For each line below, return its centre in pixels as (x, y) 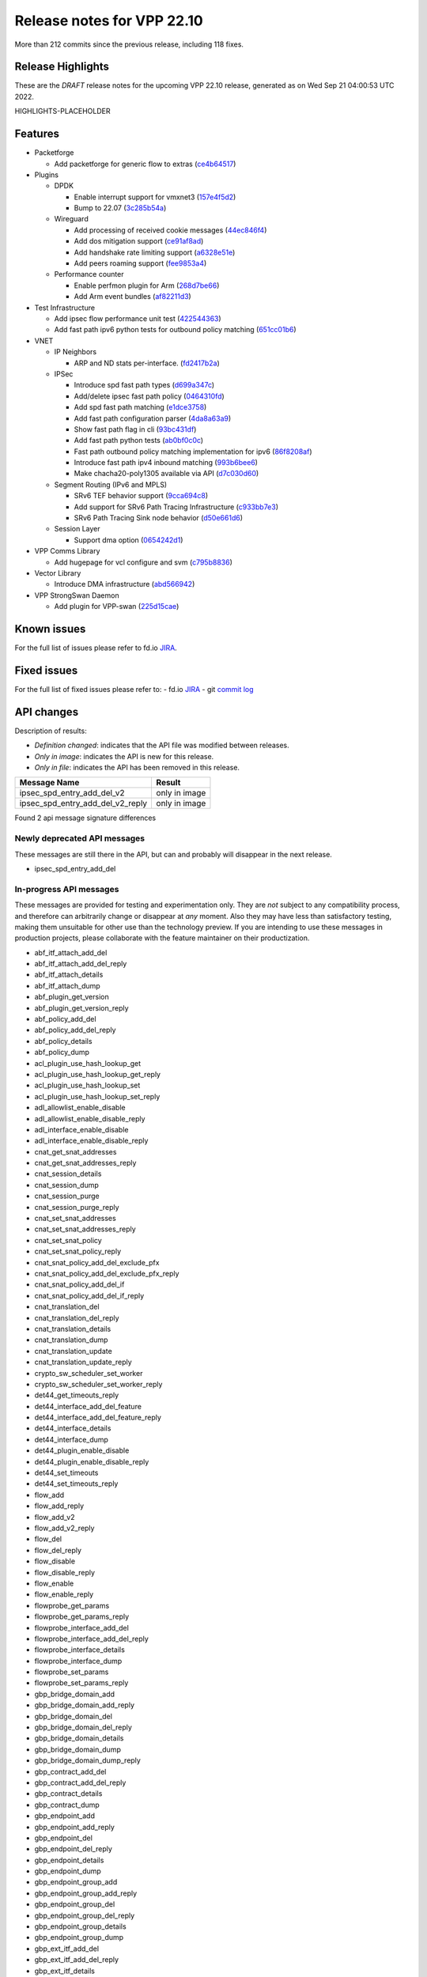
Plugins (47, 175)
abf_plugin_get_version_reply (82, 1007)
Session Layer (77, 529)
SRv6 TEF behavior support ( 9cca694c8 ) (141, 496)
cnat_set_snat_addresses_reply (85, 1229)
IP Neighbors (76, 352)
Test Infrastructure (64, 308)
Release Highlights (62, 67)
